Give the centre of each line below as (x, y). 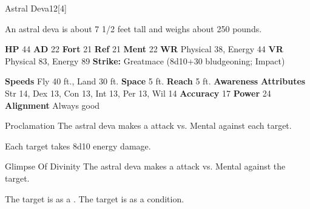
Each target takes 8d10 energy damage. (78, 146)
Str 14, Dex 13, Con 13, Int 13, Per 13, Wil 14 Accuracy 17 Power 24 (138, 93)
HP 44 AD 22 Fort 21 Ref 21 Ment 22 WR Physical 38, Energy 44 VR (144, 49)
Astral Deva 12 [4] (36, 8)
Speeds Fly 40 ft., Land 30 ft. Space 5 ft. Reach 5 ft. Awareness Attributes (155, 81)
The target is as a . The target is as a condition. (95, 198)
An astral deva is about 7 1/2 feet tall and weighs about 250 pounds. (133, 28)
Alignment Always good (52, 105)
